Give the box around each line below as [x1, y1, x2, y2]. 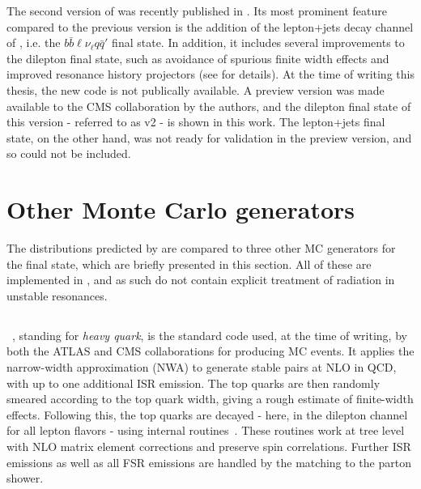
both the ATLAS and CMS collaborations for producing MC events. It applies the [6, 342, 415, 359]
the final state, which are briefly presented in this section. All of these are [6, 255, 372, 272]
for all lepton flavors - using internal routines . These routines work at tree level [6, 422, 405, 439]
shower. [6, 470, 44, 487]
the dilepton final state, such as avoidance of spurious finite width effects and [6, 49, 389, 66]
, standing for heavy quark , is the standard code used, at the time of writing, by [12, 326, 407, 343]
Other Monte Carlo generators [6, 193, 355, 226]
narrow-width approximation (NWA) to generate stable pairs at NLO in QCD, [6, 359, 397, 376]
